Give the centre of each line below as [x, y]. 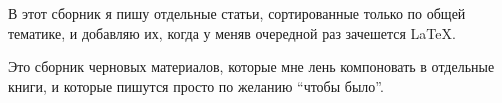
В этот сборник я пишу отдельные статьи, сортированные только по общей [237, 13]
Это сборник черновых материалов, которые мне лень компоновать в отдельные [251, 66]
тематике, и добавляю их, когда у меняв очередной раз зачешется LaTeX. [232, 32]
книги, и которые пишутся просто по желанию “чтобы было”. [196, 85]
